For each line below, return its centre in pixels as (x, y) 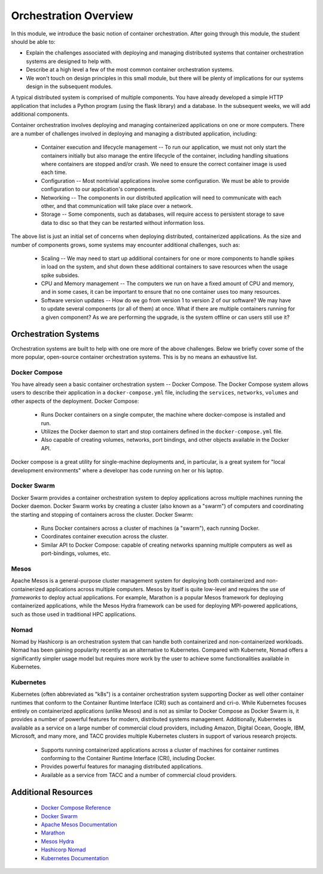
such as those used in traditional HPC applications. (74, 614)
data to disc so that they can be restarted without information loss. (123, 222)
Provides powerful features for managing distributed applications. (122, 767)
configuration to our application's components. (99, 189)
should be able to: (33, 41)
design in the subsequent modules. (69, 86)
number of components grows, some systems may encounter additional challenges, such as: (126, 245)
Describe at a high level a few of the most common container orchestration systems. (130, 70)
